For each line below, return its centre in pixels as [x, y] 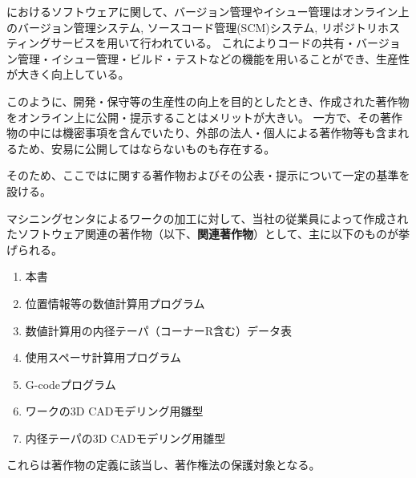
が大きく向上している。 [68, 74]
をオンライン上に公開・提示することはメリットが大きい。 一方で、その [194, 117]
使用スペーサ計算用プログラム [103, 357]
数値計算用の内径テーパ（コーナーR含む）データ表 [158, 330]
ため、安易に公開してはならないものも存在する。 [146, 148]
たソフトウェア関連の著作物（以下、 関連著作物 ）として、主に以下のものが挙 [208, 234]
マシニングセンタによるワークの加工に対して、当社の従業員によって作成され [208, 218]
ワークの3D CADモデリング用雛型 [114, 411]
